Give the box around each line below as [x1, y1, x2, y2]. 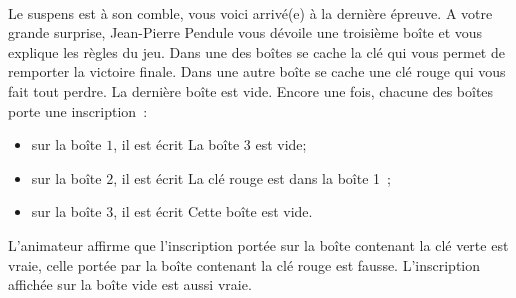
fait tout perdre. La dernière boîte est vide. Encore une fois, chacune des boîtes [8, 80, 494, 101]
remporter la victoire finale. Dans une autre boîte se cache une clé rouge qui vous [8, 61, 506, 82]
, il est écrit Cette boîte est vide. [113, 201, 313, 222]
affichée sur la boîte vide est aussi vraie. [8, 274, 252, 295]
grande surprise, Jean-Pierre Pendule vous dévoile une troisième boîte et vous [8, 22, 483, 43]
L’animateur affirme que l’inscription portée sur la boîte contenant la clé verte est [8, 234, 509, 255]
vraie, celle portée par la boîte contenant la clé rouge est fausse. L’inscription [8, 254, 481, 275]
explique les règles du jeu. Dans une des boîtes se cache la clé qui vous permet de [8, 41, 505, 62]
